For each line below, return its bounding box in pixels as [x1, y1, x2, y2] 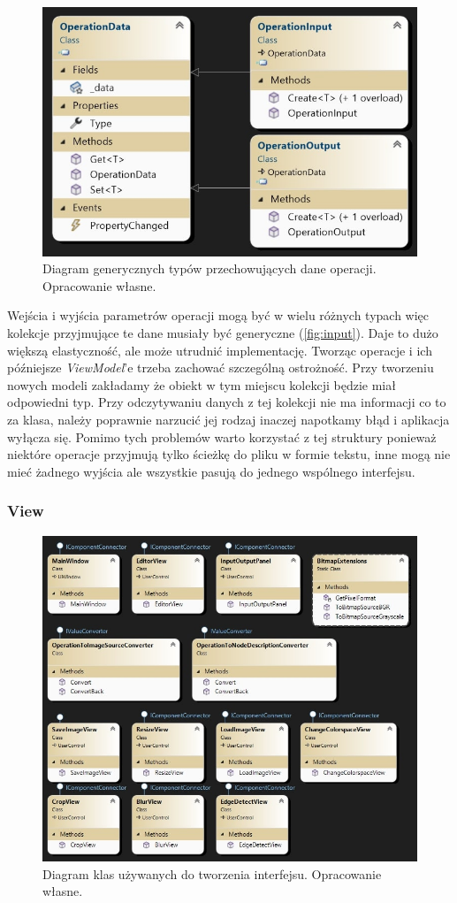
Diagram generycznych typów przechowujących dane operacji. [42, 259, 377, 278]
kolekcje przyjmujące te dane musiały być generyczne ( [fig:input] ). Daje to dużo [7, 324, 438, 341]
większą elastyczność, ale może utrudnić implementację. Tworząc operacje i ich [7, 341, 432, 359]
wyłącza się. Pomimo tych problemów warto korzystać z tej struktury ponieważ [7, 427, 437, 446]
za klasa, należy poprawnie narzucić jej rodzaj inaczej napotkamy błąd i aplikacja [7, 409, 450, 428]
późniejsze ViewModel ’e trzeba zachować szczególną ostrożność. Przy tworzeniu [7, 358, 434, 377]
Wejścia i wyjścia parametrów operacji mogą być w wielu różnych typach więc [7, 306, 430, 325]
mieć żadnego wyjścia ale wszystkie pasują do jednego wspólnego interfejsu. [7, 462, 415, 480]
